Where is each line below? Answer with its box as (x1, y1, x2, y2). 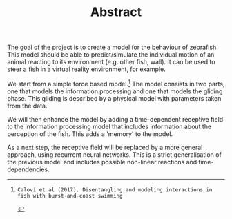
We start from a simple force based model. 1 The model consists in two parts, (7, 79, 225, 88)
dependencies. (7, 165, 50, 173)
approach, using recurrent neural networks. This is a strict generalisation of (7, 150, 222, 159)
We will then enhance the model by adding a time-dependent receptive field (7, 115, 224, 123)
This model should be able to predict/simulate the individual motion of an (7, 50, 215, 59)
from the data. (7, 102, 48, 110)
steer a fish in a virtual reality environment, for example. (7, 65, 166, 73)
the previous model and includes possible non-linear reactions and (7, 158, 197, 166)
